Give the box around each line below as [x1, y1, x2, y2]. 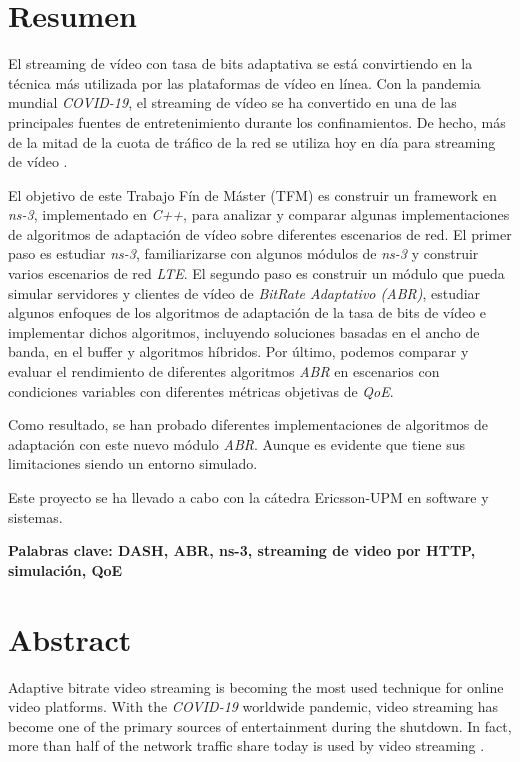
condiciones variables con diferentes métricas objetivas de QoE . [8, 380, 394, 401]
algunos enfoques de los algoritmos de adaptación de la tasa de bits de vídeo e [8, 302, 487, 323]
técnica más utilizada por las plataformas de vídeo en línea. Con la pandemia [8, 72, 481, 93]
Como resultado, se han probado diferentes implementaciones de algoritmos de [8, 414, 489, 435]
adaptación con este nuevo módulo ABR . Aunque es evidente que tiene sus [8, 433, 465, 454]
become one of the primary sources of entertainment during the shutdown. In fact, [8, 715, 512, 736]
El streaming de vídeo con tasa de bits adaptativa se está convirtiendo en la [8, 53, 473, 74]
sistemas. [8, 506, 63, 527]
